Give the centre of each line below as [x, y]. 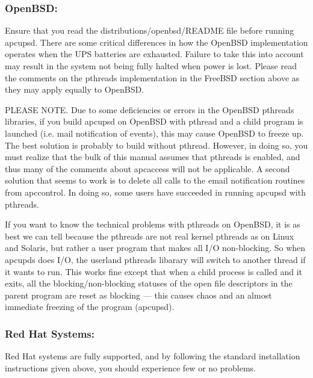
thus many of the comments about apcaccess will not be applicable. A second [147, 168]
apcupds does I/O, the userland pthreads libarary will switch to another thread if [155, 259]
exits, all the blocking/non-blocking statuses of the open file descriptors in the [149, 283]
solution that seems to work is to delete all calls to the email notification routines [155, 180]
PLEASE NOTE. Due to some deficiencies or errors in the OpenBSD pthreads [150, 109]
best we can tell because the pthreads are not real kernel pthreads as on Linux [150, 236]
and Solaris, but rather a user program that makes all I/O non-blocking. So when [155, 248]
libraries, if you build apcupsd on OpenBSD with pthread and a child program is [154, 121]
